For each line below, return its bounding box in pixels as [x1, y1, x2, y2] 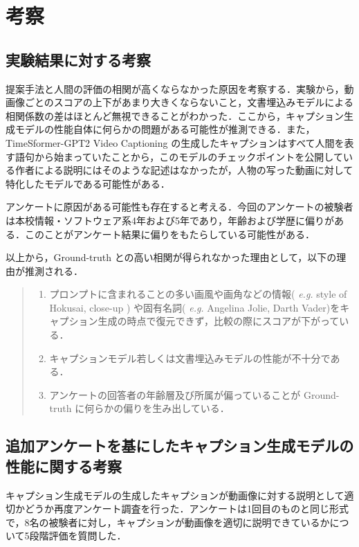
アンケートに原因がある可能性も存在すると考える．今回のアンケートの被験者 [6, 199, 353, 214]
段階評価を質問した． [29, 528, 127, 543]
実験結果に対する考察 [6, 48, 151, 70]
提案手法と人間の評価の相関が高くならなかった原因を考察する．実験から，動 [6, 81, 354, 96]
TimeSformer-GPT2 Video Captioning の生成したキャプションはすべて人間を [6, 135, 344, 150]
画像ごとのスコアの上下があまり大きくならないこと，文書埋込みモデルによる [6, 95, 353, 109]
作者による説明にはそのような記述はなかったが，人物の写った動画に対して [15, 163, 353, 177]
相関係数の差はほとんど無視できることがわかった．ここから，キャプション [6, 108, 344, 123]
